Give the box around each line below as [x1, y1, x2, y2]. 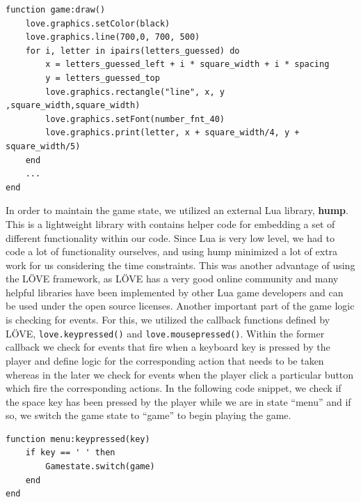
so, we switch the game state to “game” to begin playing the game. [6, 408, 291, 423]
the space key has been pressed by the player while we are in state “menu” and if [6, 394, 351, 409]
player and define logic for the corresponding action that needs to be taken [6, 353, 324, 367]
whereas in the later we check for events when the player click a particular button [6, 367, 354, 381]
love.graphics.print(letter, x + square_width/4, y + [45, 128, 300, 138]
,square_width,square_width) [6, 100, 141, 111]
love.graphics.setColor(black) [25, 18, 170, 29]
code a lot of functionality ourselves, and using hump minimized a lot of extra [6, 244, 338, 259]
